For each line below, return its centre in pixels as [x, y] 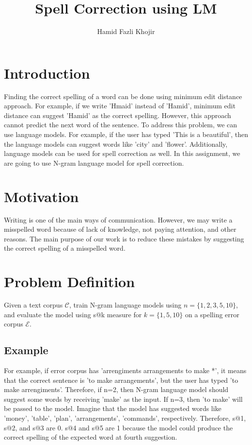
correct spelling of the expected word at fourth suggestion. [91, 437]
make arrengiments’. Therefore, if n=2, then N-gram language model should [116, 389]
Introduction [47, 73]
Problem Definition [70, 282]
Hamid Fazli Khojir [126, 31]
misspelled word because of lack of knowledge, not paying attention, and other [120, 229]
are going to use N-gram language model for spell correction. [94, 163]
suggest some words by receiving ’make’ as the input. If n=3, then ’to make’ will [123, 399]
